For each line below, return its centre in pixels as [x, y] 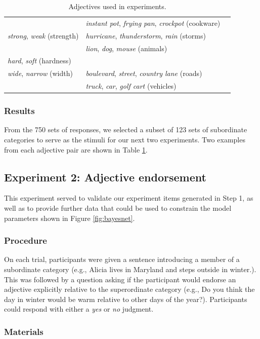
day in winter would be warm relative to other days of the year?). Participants [126, 299]
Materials [24, 331]
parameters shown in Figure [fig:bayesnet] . [70, 218]
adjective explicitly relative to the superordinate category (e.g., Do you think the [129, 289]
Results [19, 111]
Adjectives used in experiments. [117, 6]
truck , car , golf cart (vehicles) [131, 86]
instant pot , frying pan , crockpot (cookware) [153, 23]
